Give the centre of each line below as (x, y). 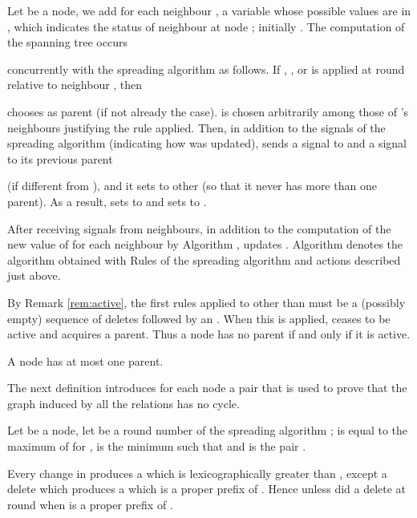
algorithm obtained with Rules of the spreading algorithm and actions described (204, 259)
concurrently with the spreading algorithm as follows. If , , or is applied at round (206, 69)
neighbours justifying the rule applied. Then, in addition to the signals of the (196, 127)
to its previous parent (60, 158)
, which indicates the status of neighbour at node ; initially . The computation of (206, 26)
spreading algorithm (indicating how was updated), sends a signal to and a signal (207, 143)
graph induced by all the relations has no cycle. (123, 403)
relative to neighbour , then (75, 85)
